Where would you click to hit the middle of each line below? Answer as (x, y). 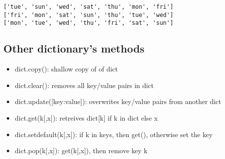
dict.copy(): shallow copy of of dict (66, 69)
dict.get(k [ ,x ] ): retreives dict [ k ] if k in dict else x (86, 117)
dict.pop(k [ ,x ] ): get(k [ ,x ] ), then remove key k (81, 150)
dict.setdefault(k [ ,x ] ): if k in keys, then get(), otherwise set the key (114, 134)
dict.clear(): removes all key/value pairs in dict (84, 85)
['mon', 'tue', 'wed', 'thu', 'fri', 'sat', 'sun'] (88, 23)
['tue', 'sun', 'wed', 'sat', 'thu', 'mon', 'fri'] (88, 7)
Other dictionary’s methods (74, 48)
